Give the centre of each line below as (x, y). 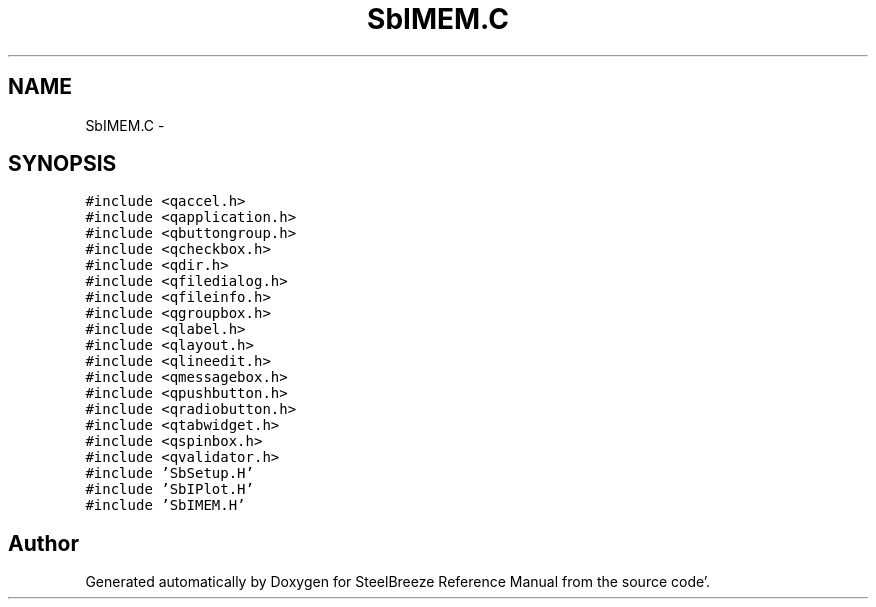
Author (43, 543)
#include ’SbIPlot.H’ (169, 489)
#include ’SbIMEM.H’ (165, 505)
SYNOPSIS (62, 164)
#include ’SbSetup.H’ (169, 473)
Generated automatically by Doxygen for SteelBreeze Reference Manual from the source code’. (398, 582)
